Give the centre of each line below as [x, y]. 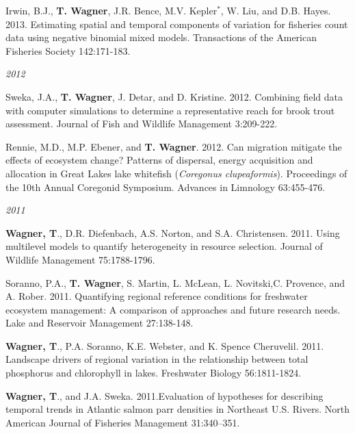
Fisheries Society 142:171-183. [68, 50]
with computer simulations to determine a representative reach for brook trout [170, 110]
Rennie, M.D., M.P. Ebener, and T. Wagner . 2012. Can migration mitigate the [174, 146]
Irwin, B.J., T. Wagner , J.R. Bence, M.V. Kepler [111, 10]
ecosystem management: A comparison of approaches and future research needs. [173, 309]
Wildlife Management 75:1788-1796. [80, 259]
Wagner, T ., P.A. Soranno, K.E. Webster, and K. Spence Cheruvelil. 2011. [165, 345]
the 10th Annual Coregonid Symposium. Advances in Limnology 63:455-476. [166, 187]
